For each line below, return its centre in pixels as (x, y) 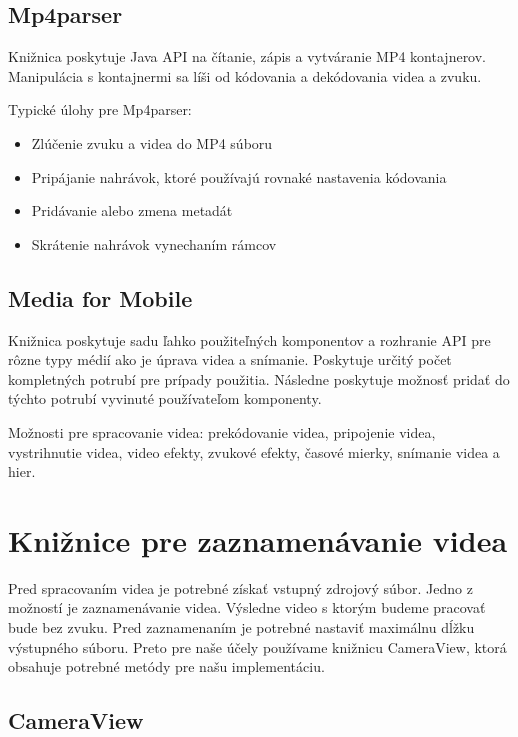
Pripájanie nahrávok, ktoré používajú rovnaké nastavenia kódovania (239, 176)
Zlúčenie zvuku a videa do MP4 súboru (152, 142)
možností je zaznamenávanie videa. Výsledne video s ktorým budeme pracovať (247, 607)
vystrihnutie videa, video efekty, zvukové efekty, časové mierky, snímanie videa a (254, 451)
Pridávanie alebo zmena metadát (132, 210)
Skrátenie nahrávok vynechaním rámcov (154, 243)
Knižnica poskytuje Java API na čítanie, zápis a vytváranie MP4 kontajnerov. (247, 56)
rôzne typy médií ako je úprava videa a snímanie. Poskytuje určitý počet (230, 359)
